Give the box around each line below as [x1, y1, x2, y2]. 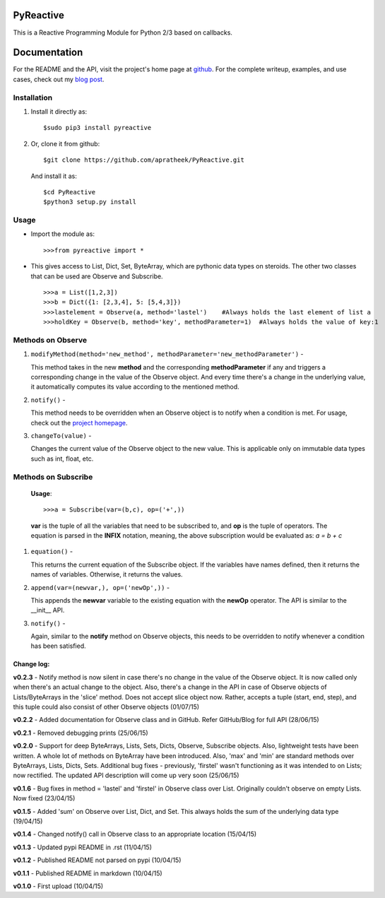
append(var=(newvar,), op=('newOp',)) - [30, 583, 170, 591]
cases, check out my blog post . [13, 75, 105, 83]
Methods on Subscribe [13, 472, 93, 482]
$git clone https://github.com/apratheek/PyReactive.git [43, 156, 245, 164]
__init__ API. [30, 606, 65, 615]
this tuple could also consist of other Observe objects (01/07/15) [13, 703, 200, 711]
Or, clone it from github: [30, 139, 100, 148]
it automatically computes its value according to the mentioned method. [30, 382, 239, 391]
